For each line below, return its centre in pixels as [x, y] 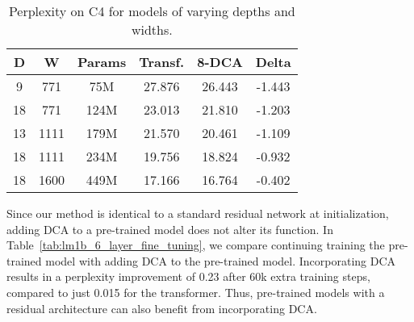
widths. [152, 29]
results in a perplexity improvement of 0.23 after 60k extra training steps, [188, 276]
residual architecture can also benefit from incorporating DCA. [162, 308]
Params [102, 62]
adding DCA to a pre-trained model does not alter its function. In [170, 229]
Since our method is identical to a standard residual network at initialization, [198, 213]
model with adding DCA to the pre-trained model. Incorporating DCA [221, 260]
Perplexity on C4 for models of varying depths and [152, 11]
